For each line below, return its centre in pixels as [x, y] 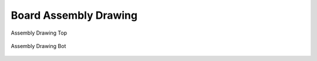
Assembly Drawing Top [39, 33]
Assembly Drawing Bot [38, 46]
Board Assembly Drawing [74, 15]
